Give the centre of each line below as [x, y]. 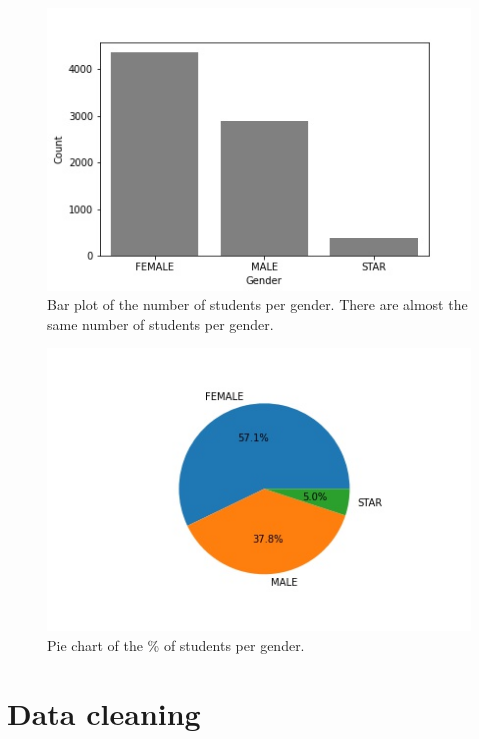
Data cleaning [104, 713]
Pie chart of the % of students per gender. [176, 644]
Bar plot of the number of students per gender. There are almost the [257, 304]
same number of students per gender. [160, 323]
